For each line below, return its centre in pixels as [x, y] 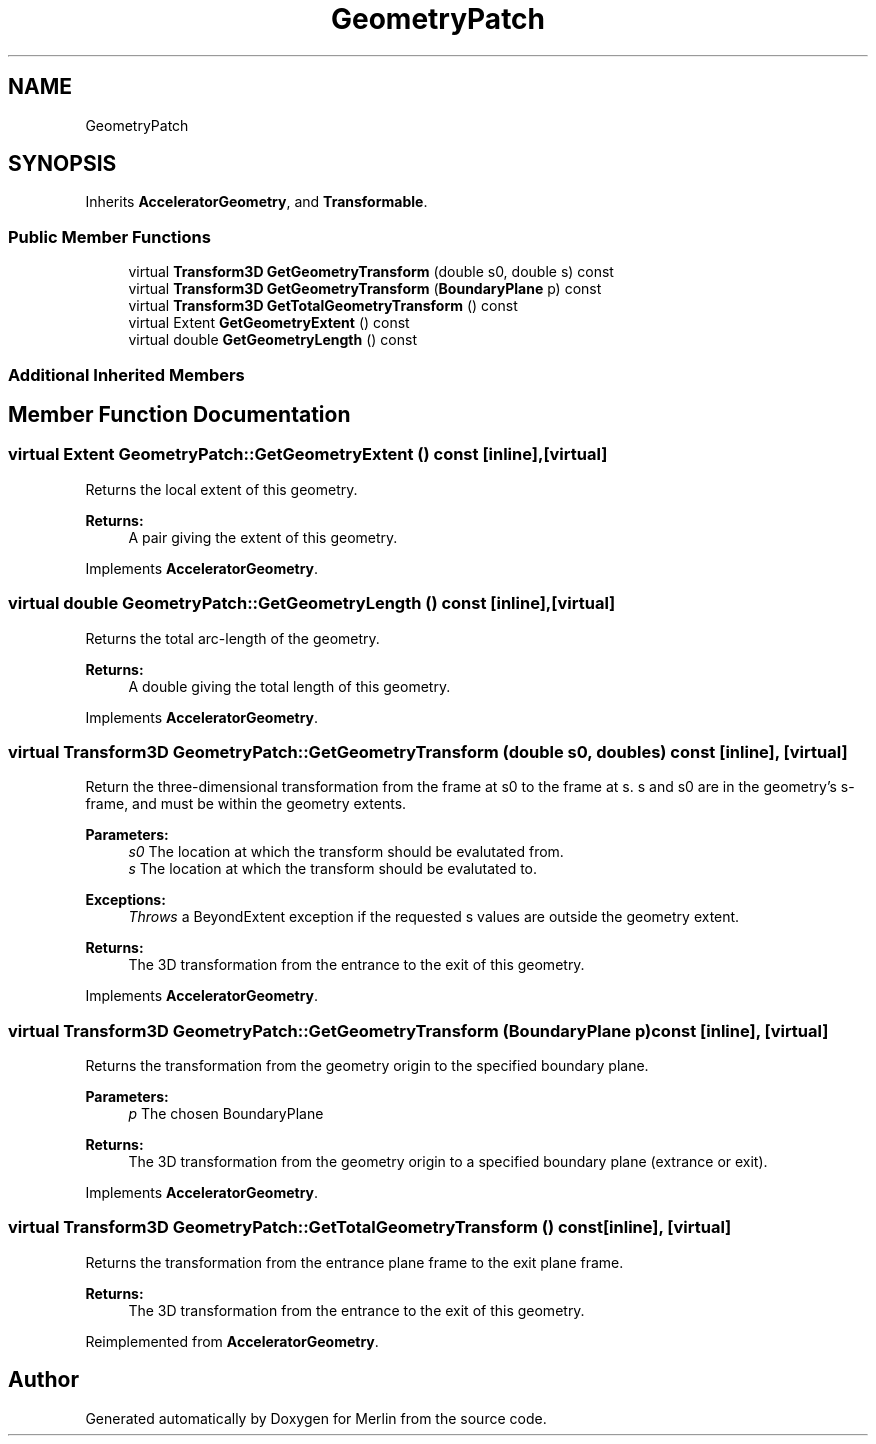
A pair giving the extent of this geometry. [263, 537]
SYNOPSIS [62, 164]
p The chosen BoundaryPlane [226, 1114]
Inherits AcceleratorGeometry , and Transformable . [256, 202]
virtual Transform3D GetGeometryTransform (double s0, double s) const [371, 272]
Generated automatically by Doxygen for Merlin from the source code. [316, 1418]
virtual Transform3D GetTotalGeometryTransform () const [323, 306]
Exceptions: [125, 900]
